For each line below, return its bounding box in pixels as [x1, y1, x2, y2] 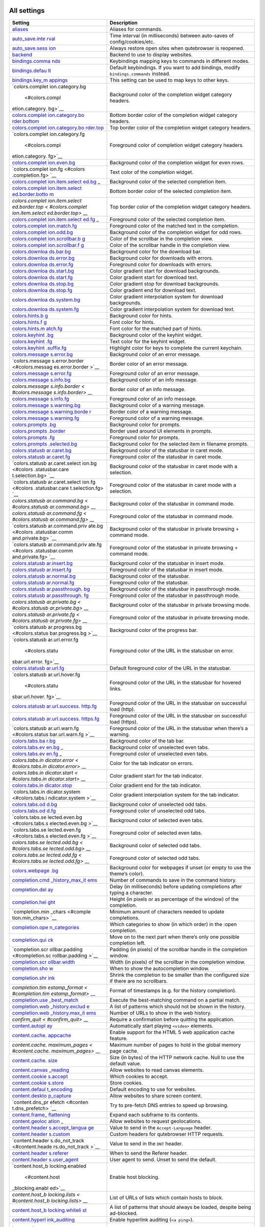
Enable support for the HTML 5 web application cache [109, 1029, 235, 1036]
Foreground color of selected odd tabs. [109, 854, 201, 861]
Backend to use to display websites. [109, 51, 193, 58]
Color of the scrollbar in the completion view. [109, 235, 213, 242]
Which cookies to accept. [109, 1073, 169, 1080]
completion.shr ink [12, 974, 55, 981]
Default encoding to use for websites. [109, 1086, 196, 1093]
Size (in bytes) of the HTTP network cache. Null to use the [109, 1054, 244, 1061]
